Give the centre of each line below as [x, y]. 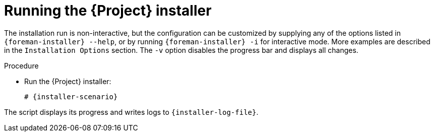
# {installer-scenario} [71, 96]
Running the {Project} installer [108, 11]
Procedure [21, 65]
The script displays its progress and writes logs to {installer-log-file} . [131, 112]
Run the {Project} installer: [68, 81]
